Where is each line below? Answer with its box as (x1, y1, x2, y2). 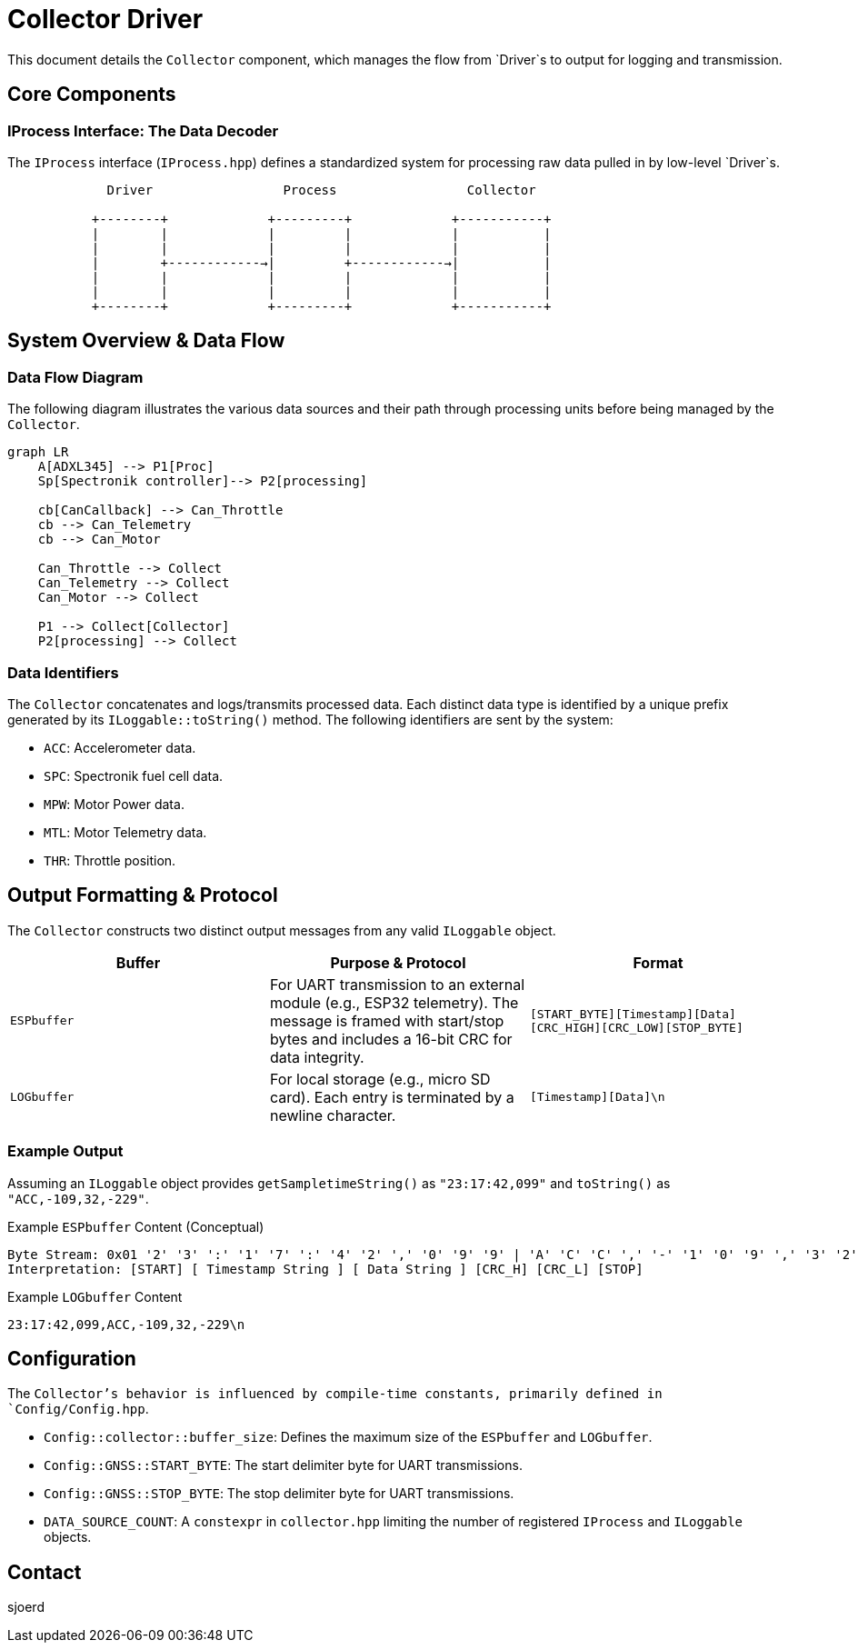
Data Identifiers (7, 663, 119, 682)
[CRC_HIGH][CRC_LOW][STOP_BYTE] (529, 1020, 743, 1035)
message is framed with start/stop (269, 1011, 504, 1030)
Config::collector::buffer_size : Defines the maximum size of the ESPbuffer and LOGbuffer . (44, 1429, 653, 1445)
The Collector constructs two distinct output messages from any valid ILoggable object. (7, 922, 556, 938)
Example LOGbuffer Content (7, 1288, 183, 1305)
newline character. (269, 1105, 396, 1125)
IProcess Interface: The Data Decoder (7, 121, 279, 140)
